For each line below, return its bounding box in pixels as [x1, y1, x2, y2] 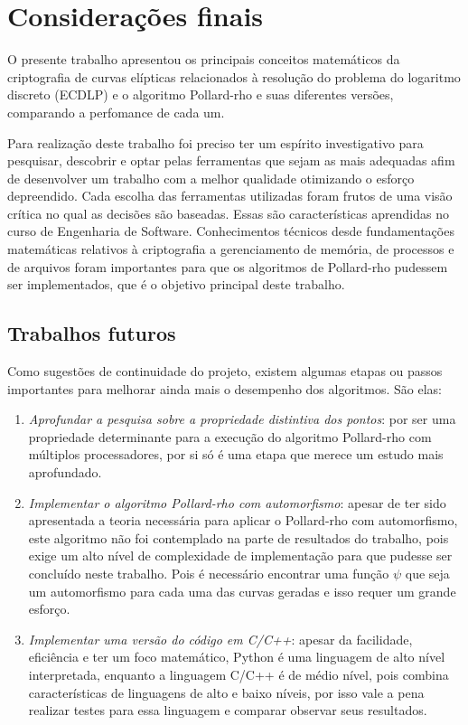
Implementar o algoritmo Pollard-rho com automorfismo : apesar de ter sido [28, 493, 446, 512]
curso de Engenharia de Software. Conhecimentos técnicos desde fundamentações [7, 221, 454, 240]
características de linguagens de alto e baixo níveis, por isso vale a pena [28, 683, 425, 701]
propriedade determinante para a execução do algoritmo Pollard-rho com [28, 427, 432, 446]
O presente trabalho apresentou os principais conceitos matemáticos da [7, 50, 400, 69]
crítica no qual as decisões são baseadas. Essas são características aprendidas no [7, 203, 449, 222]
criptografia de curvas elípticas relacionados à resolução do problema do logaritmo [7, 67, 461, 86]
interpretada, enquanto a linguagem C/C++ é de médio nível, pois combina [28, 664, 449, 683]
